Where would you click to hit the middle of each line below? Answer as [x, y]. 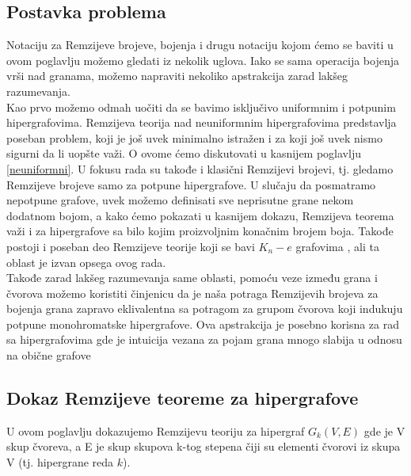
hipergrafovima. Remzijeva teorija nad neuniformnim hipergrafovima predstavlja [202, 122]
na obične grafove [49, 355]
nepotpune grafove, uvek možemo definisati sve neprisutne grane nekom [180, 200]
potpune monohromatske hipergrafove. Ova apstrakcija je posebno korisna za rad [203, 324]
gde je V [384, 430]
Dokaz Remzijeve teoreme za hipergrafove [183, 398]
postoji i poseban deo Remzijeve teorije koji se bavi [131, 246]
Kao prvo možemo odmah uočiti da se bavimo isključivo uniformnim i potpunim [201, 107]
